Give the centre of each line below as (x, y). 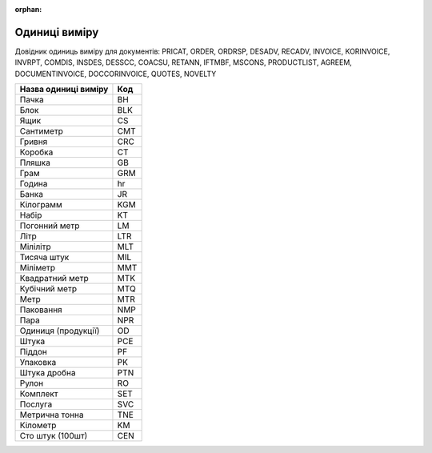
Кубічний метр (48, 289)
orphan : (28, 9)
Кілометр (38, 426)
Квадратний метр (54, 279)
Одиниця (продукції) (60, 331)
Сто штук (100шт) (54, 436)
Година (34, 184)
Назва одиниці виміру (64, 90)
